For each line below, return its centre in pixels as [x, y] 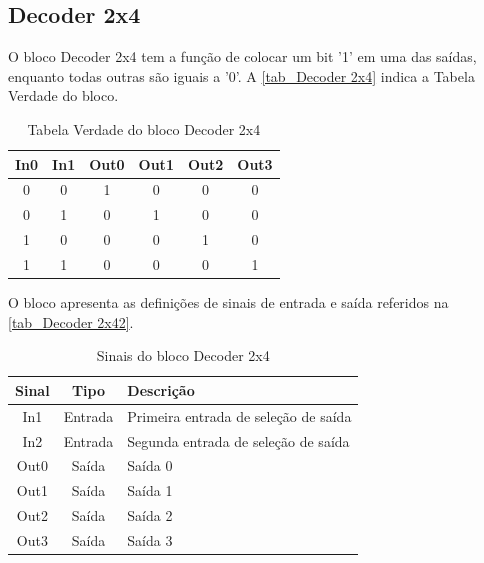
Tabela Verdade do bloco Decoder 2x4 [144, 128]
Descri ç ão [161, 389]
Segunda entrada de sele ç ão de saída [238, 440]
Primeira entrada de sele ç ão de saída [239, 415]
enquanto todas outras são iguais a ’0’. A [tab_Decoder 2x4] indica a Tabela [241, 75]
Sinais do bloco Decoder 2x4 [183, 355]
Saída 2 [150, 515]
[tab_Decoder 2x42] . [71, 321]
